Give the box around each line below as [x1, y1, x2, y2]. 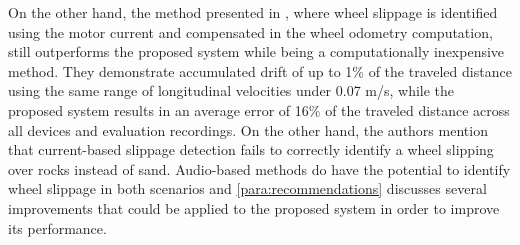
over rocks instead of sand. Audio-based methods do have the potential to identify [8, 158, 511, 179]
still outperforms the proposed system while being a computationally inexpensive [8, 41, 505, 62]
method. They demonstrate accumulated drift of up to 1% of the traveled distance [8, 60, 512, 81]
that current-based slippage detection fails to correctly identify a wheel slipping [8, 139, 494, 160]
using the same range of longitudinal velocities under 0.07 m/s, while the [8, 80, 455, 101]
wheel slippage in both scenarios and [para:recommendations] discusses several [8, 178, 487, 199]
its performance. [8, 217, 107, 238]
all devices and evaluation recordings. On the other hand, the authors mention [8, 119, 488, 140]
